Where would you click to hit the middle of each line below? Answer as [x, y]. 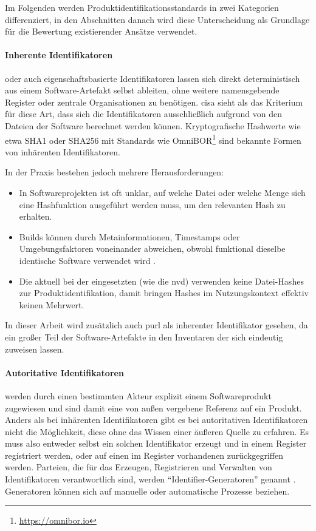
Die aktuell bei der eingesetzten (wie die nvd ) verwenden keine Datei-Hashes [161, 281]
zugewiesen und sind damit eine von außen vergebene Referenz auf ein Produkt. [153, 408]
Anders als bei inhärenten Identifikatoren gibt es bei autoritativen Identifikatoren [156, 420]
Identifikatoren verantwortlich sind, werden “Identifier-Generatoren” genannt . [150, 479]
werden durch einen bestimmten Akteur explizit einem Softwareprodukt [138, 395]
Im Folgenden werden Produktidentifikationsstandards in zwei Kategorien [142, 7]
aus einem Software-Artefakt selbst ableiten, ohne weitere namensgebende [142, 90]
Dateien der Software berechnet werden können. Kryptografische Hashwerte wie [153, 125]
